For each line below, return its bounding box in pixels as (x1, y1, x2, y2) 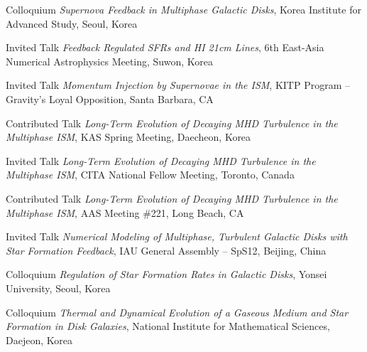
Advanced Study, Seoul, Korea (6, 16, 138, 31)
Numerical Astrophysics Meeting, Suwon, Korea (6, 53, 214, 68)
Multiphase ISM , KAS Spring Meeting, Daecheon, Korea (6, 129, 251, 144)
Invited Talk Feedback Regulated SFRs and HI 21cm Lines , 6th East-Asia (6, 40, 324, 55)
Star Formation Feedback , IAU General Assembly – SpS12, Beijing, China (6, 242, 327, 257)
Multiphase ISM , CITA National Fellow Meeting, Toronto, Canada (6, 167, 295, 182)
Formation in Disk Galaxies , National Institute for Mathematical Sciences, (6, 319, 330, 334)
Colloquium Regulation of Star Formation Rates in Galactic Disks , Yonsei (6, 267, 327, 282)
